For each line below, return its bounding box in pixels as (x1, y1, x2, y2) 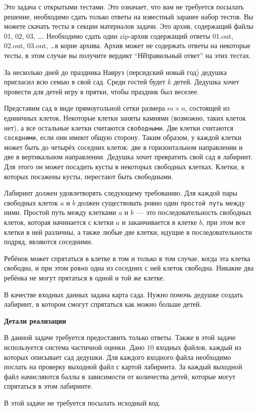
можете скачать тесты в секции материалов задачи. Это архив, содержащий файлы (4, 21, 254, 31)
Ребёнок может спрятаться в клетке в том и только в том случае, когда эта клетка (4, 253, 251, 263)
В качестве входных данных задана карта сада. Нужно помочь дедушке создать (4, 289, 243, 299)
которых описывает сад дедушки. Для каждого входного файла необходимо (4, 351, 231, 362)
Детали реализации (4, 315, 66, 326)
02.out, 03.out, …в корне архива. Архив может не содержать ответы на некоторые (4, 40, 251, 51)
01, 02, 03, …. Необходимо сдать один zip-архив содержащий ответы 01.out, (4, 30, 234, 41)
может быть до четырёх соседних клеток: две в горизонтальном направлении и (4, 141, 243, 152)
